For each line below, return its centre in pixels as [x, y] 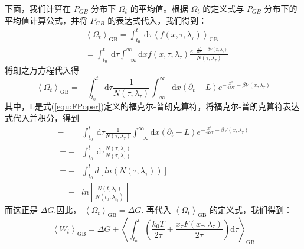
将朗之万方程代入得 [42, 70]
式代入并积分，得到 [42, 117]
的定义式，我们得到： [251, 210]
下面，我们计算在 [38, 8]
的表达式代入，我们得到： [157, 20]
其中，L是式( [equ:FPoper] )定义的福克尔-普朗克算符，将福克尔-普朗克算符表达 [152, 106]
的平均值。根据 [159, 8]
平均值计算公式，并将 [46, 20]
